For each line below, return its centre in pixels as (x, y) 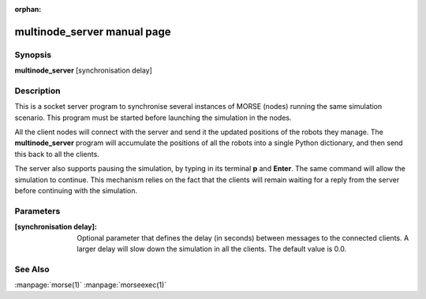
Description (37, 91)
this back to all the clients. (57, 154)
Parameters (37, 211)
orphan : (28, 9)
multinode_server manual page (93, 32)
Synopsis (33, 54)
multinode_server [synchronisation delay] (84, 70)
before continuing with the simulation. (76, 191)
